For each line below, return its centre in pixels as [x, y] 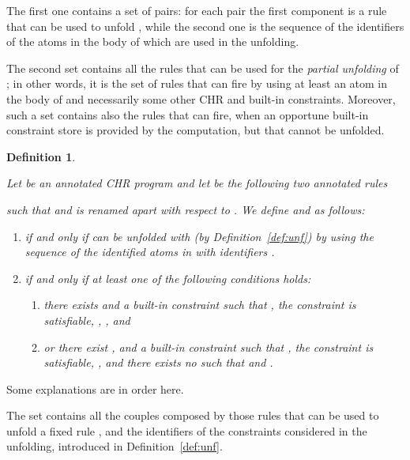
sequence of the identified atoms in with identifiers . [150, 252]
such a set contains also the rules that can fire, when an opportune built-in [188, 114]
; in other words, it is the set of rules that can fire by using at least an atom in [197, 83]
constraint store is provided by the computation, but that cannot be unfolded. [196, 130]
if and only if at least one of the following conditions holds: [168, 278]
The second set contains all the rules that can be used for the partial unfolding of [203, 68]
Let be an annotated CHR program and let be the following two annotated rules [197, 183]
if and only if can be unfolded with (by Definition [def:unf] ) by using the [199, 236]
